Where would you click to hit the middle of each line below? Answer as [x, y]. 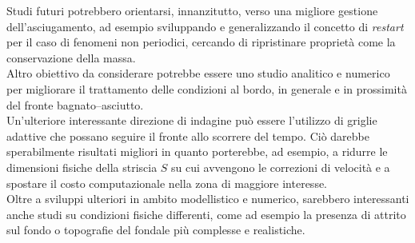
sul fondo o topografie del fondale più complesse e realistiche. [156, 230]
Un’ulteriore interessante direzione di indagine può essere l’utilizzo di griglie [192, 120]
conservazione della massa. [71, 57]
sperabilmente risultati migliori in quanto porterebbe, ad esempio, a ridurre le [197, 151]
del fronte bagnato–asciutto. [75, 104]
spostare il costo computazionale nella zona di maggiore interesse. [167, 183]
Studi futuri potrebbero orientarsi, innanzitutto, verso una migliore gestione [192, 10]
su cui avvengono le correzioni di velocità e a [281, 167]
